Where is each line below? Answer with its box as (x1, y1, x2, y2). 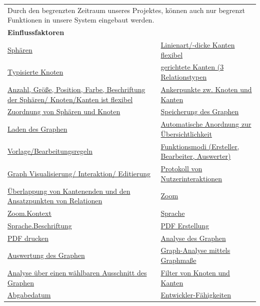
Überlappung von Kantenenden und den (7, 185, 130, 196)
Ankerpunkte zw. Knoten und (160, 84, 252, 94)
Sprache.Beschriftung (7, 220, 72, 230)
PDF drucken (7, 232, 48, 243)
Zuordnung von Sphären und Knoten (7, 106, 120, 117)
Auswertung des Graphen (7, 250, 85, 260)
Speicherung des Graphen (160, 106, 239, 117)
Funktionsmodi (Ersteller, (160, 141, 239, 151)
